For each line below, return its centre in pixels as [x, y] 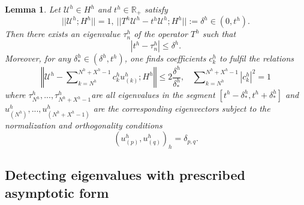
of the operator [161, 34]
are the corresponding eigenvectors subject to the [182, 108]
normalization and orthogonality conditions [84, 125]
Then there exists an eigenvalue [63, 34]
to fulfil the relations [257, 58]
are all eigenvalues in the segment [153, 94]
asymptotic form [57, 192]
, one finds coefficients [165, 58]
